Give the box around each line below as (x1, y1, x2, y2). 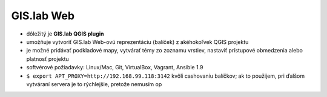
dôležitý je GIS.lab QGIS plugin (26, 30, 104, 37)
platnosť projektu (26, 55, 69, 63)
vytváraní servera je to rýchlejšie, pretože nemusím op (26, 80, 162, 87)
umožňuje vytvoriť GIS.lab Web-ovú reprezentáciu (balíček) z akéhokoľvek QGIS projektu (26, 38, 249, 45)
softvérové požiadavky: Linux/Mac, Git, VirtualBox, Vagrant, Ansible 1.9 (26, 64, 203, 71)
